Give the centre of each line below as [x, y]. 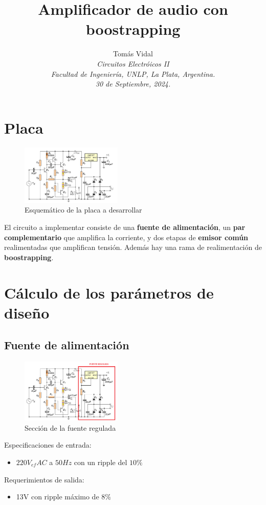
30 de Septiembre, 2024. [133, 84]
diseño [27, 312]
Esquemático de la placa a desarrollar [83, 210]
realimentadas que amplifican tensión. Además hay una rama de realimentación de [133, 247]
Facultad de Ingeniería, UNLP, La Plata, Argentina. [133, 73]
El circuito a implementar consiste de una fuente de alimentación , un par [125, 227]
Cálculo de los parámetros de [109, 292]
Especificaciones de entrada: [48, 445]
